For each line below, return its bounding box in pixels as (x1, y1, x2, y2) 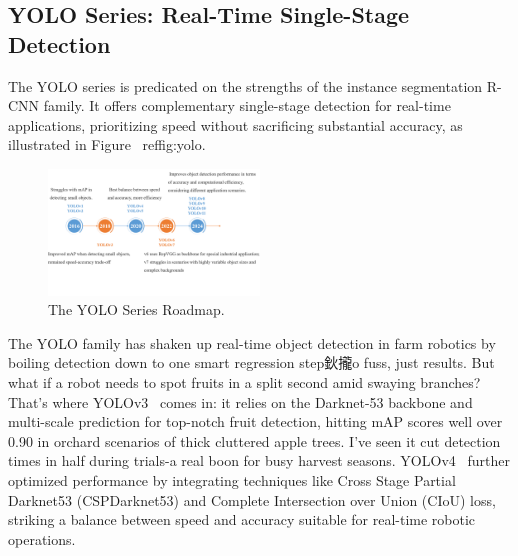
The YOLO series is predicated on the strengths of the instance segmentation (8, 75, 483, 96)
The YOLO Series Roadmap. (48, 299, 225, 320)
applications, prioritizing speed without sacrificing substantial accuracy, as (8, 114, 463, 135)
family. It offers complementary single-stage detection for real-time (43, 95, 451, 116)
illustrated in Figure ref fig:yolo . (8, 134, 206, 155)
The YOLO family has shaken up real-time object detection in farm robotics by (8, 332, 496, 353)
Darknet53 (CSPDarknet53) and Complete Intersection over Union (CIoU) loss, (8, 489, 496, 510)
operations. (8, 528, 76, 549)
